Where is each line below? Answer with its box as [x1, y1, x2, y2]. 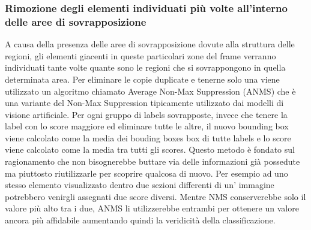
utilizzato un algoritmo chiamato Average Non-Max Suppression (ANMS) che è [5, 84, 296, 97]
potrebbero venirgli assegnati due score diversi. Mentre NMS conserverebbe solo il [5, 190, 306, 202]
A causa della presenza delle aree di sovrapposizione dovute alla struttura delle [5, 38, 295, 50]
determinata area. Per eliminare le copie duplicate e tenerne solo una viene [5, 72, 280, 85]
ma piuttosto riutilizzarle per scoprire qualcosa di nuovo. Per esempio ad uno [5, 167, 288, 179]
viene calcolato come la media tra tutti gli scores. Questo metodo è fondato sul [5, 143, 295, 156]
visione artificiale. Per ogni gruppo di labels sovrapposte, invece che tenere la [5, 108, 288, 120]
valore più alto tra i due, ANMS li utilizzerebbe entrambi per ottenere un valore [5, 202, 299, 214]
